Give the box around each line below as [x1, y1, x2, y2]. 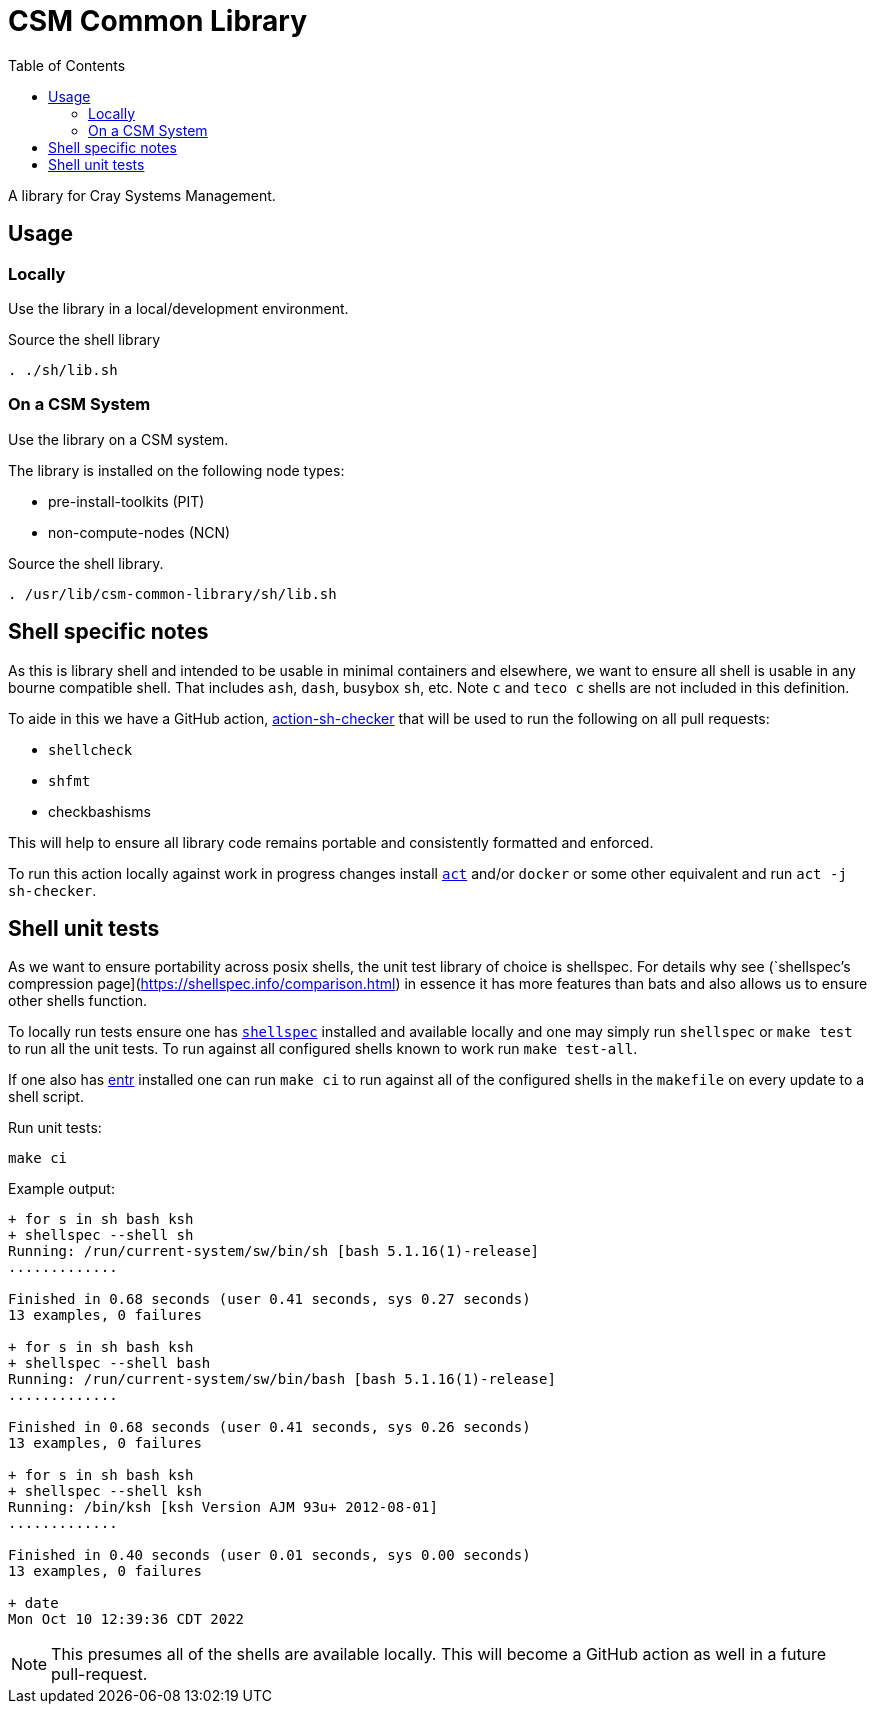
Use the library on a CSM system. [8, 430, 229, 448]
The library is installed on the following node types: [8, 461, 345, 479]
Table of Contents [8, 56, 126, 74]
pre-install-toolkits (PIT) [48, 492, 205, 510]
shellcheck [48, 741, 133, 758]
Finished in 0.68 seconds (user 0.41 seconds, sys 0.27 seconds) [8, 1291, 531, 1308]
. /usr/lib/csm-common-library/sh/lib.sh [8, 585, 337, 602]
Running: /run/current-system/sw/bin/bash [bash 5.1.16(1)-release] [8, 1371, 556, 1388]
